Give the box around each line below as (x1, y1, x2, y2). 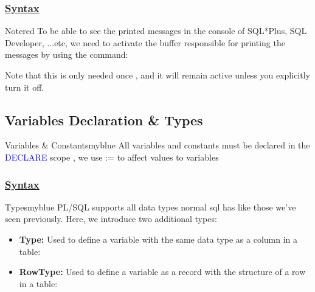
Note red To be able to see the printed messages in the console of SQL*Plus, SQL (5, 24, 307, 37)
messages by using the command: (5, 48, 128, 61)
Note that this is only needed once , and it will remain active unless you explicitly (5, 69, 310, 81)
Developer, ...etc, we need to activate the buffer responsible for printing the (5, 36, 285, 49)
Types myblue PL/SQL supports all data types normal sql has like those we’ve (5, 200, 296, 213)
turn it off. (5, 80, 44, 93)
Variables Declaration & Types (5, 110, 203, 129)
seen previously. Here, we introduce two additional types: (5, 212, 217, 225)
